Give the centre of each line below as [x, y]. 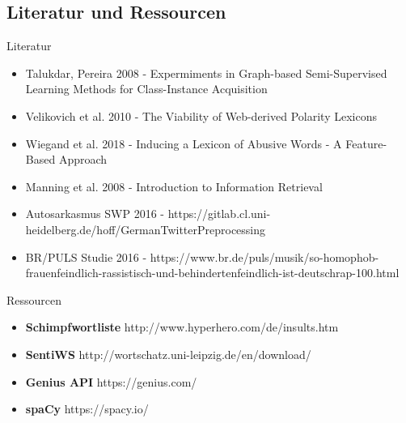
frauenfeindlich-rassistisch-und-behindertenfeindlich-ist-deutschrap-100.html [212, 273]
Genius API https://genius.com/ [111, 381]
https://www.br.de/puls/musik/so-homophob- [264, 256]
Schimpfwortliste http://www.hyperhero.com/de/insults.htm [182, 327]
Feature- [366, 143]
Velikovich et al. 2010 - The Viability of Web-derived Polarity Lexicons [201, 115]
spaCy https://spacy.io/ [87, 409]
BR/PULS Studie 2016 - [86, 256]
